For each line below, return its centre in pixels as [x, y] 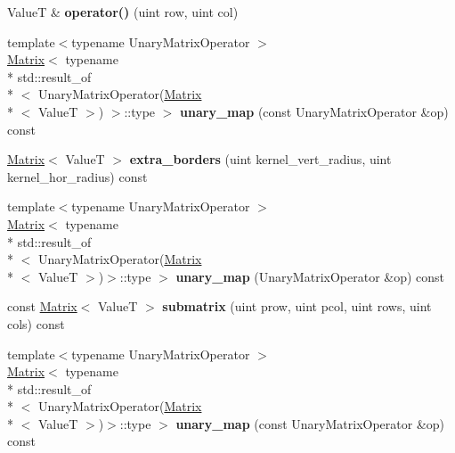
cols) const [36, 323]
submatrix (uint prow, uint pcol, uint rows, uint [297, 306]
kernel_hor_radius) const [77, 176]
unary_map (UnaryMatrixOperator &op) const [310, 276]
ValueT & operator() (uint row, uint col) [123, 12]
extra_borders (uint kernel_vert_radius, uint [260, 159]
